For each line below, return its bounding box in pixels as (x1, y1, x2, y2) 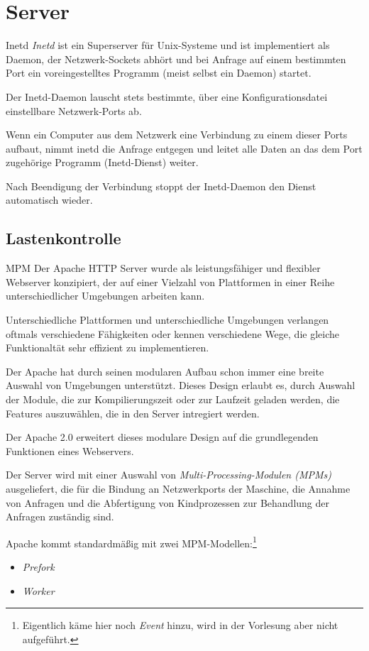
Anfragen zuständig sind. (6, 509, 114, 524)
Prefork (22, 559, 55, 574)
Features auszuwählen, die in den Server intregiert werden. (6, 405, 260, 420)
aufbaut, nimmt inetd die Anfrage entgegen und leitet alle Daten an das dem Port (6, 141, 363, 155)
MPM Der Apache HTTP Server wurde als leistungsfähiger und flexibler (6, 261, 321, 275)
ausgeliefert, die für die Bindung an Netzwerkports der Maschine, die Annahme (6, 481, 351, 496)
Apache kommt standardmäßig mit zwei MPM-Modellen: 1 (6, 533, 257, 550)
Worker (22, 583, 55, 598)
